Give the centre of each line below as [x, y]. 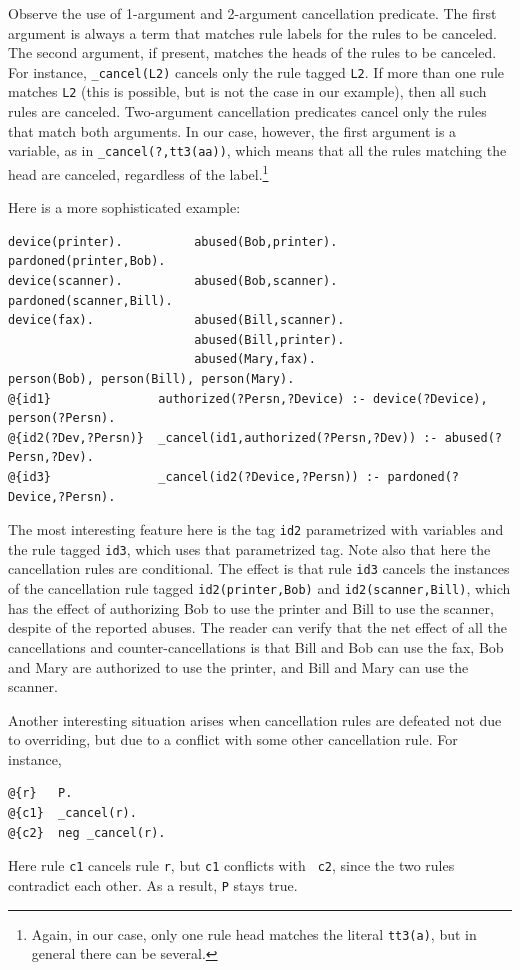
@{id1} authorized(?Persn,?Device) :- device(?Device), [248, 398]
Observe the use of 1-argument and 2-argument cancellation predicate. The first [252, 13]
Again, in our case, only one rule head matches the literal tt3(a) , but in [254, 933]
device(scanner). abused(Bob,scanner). [173, 280]
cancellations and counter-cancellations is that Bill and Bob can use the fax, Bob [256, 646]
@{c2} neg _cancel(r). [87, 832]
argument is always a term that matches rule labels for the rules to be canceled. [252, 32]
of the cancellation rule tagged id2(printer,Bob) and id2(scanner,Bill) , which [259, 588]
